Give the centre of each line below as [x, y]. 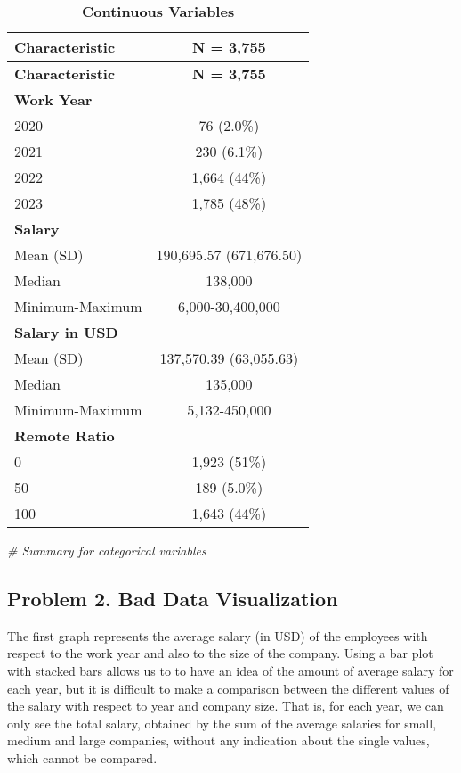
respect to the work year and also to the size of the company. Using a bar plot [220, 653]
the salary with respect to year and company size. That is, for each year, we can [226, 706]
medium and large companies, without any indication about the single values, [218, 740]
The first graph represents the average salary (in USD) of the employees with [218, 635]
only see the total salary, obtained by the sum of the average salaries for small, [222, 723]
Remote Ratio [65, 436]
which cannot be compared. [82, 757]
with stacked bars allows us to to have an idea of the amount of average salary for [230, 670]
